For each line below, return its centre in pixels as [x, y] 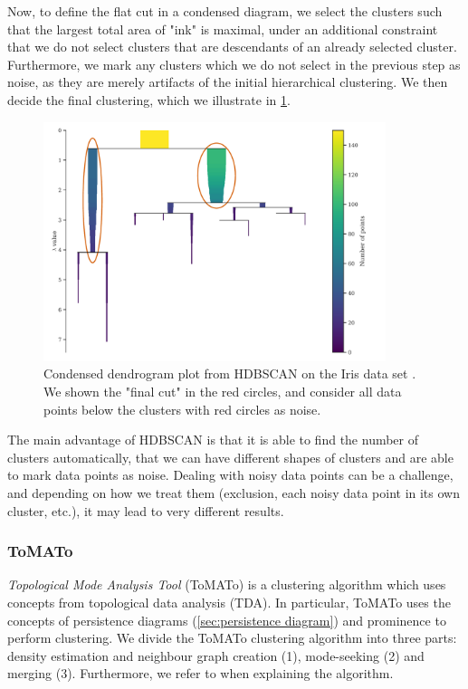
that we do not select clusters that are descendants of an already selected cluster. [232, 47]
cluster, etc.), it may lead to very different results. [146, 510]
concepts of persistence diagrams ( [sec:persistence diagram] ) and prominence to [227, 620]
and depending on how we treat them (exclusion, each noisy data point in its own [234, 492]
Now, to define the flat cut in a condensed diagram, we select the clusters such [225, 11]
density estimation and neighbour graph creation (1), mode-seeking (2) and [216, 655]
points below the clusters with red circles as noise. [182, 409]
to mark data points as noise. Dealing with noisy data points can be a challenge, [230, 475]
